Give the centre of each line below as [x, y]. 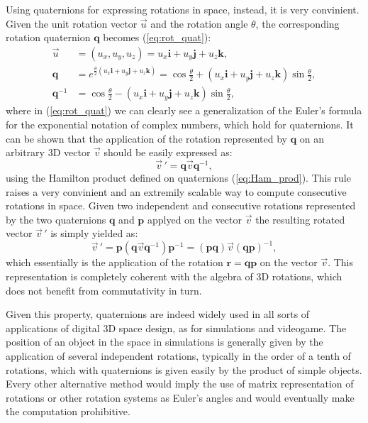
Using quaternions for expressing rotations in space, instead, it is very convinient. [183, 9]
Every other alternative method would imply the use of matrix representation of [180, 384]
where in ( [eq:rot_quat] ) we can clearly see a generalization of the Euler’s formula [184, 110]
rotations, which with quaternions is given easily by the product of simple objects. [184, 369]
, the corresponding [297, 23]
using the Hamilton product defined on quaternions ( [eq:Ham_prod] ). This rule [178, 177]
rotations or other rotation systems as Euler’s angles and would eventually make [180, 397]
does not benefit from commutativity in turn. [104, 290]
